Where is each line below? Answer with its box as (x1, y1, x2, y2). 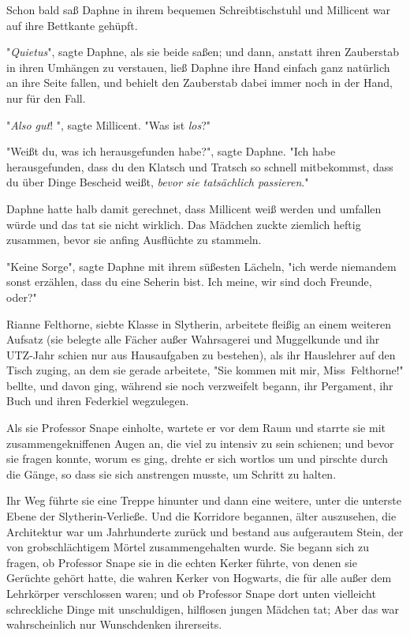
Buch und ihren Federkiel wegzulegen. (6, 393, 189, 409)
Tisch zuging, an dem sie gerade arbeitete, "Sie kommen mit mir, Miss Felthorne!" (6, 362, 404, 378)
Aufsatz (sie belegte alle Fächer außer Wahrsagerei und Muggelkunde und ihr (6, 331, 380, 348)
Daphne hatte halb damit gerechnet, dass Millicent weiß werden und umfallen (6, 200, 382, 216)
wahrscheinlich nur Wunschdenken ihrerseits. (6, 616, 222, 633)
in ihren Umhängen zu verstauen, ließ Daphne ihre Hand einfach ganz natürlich (6, 58, 390, 75)
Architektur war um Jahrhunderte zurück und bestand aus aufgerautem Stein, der (6, 523, 404, 539)
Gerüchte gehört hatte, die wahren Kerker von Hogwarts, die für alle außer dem (6, 569, 392, 586)
